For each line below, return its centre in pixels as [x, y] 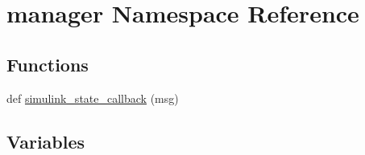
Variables [46, 141]
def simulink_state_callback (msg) [93, 98]
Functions [48, 64]
